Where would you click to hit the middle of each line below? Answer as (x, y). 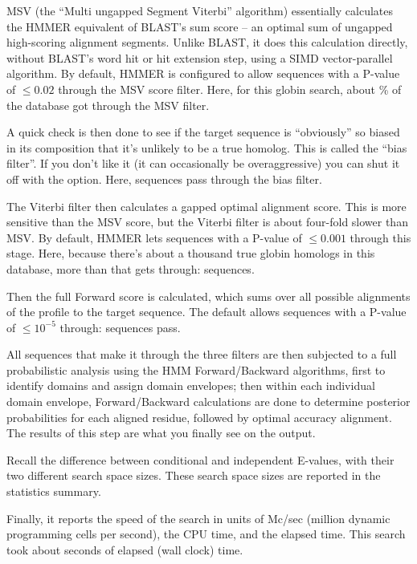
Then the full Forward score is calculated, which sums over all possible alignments (208, 296)
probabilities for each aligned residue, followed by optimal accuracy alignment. (199, 417)
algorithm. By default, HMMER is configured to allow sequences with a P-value (203, 73)
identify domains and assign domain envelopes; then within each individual (191, 385)
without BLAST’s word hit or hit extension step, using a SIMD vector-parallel (200, 57)
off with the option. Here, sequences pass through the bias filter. (164, 179)
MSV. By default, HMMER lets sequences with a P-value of (154, 237)
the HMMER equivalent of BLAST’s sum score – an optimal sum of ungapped (200, 26)
